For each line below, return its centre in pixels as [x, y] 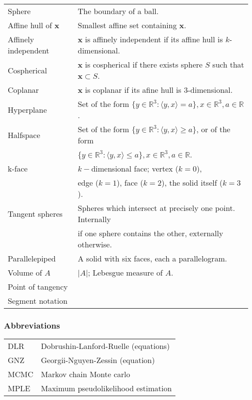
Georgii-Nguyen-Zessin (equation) [98, 360]
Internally [94, 219]
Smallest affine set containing [127, 25]
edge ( [88, 183]
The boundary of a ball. [118, 11]
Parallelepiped [32, 258]
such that [228, 64]
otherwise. [95, 244]
